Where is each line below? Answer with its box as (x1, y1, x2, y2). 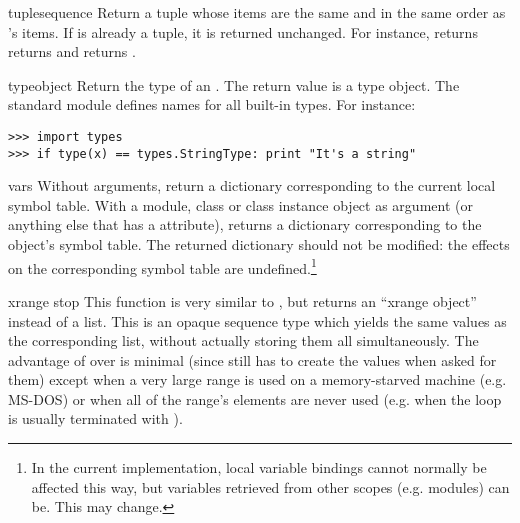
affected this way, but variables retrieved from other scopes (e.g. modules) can (31, 476, 510, 497)
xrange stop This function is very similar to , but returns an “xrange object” (8, 290, 477, 311)
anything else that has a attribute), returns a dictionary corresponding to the (8, 214, 482, 235)
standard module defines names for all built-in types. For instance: (8, 94, 416, 115)
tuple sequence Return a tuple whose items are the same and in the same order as (8, 2, 506, 22)
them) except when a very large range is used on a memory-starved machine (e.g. (8, 369, 507, 390)
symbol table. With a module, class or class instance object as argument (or (8, 194, 473, 215)
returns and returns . (8, 41, 136, 62)
